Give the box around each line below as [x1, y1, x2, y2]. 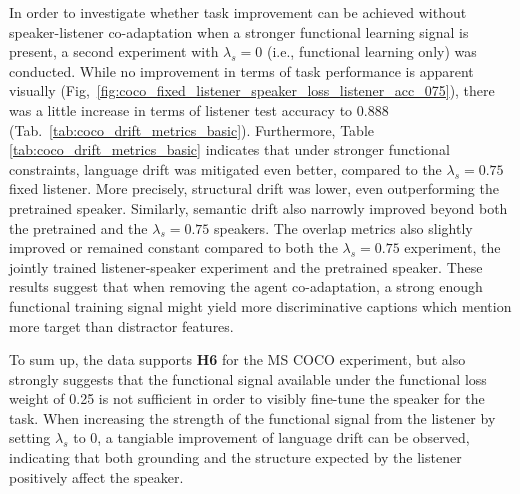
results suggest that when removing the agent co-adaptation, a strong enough [9, 276, 483, 297]
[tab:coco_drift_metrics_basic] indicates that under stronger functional [9, 139, 450, 160]
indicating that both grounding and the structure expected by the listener [9, 447, 462, 468]
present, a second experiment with [9, 41, 219, 62]
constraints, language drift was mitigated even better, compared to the [9, 158, 442, 179]
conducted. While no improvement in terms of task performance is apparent [9, 60, 474, 81]
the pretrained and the [9, 217, 148, 238]
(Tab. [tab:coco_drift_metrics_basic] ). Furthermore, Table [9, 119, 374, 140]
